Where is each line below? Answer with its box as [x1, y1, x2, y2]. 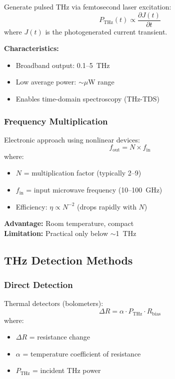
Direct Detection [4, 278, 73, 291]
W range [88, 76, 114, 87]
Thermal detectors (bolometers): [4, 298, 103, 308]
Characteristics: [4, 43, 59, 53]
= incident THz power [32, 365, 101, 375]
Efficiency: [15, 201, 47, 211]
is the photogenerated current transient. [45, 26, 167, 36]
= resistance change [29, 331, 90, 342]
